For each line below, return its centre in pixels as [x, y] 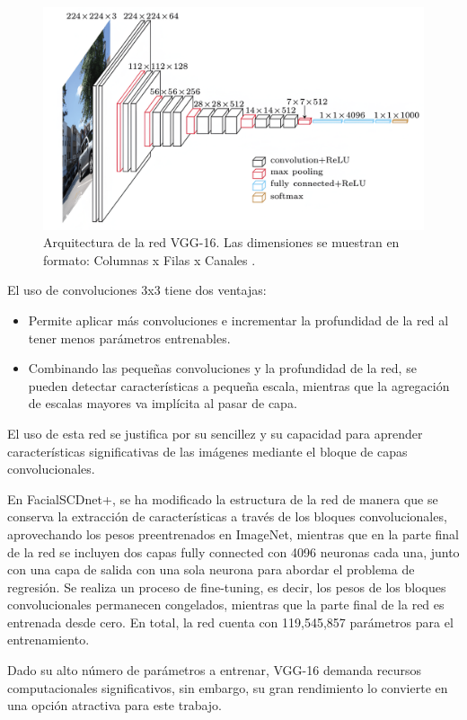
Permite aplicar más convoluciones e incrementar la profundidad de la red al [238, 320]
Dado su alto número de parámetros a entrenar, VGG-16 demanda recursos [215, 670]
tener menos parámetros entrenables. [129, 338]
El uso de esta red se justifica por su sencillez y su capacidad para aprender [215, 433]
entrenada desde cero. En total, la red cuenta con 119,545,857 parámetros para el [230, 622]
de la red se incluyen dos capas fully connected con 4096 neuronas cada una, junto [233, 551]
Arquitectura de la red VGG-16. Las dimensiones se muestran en [221, 242]
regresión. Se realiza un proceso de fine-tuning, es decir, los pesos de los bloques [227, 587]
